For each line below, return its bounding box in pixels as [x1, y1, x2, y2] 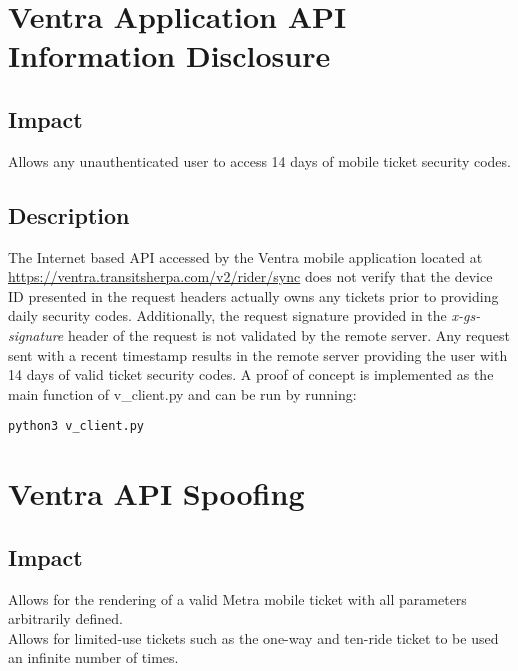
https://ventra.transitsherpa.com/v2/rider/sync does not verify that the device [8, 266, 493, 287]
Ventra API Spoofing [8, 473, 305, 514]
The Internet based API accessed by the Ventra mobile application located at [8, 246, 483, 267]
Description [8, 199, 130, 230]
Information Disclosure [8, 35, 331, 76]
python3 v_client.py [8, 419, 145, 434]
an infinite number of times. [8, 647, 179, 668]
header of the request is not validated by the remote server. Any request [67, 324, 510, 345]
